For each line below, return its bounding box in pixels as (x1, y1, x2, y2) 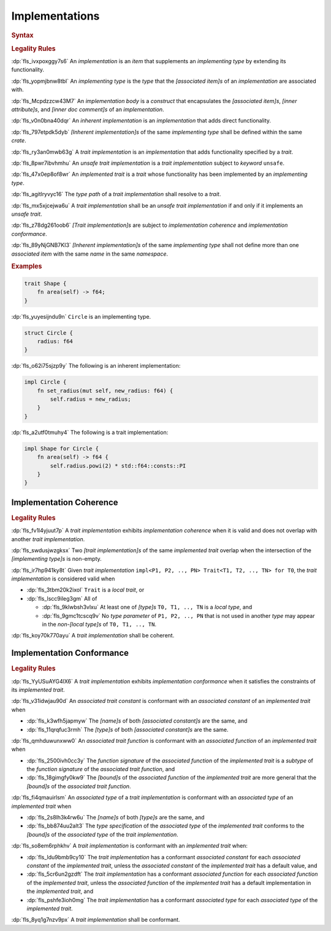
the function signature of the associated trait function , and (26, 766, 175, 773)
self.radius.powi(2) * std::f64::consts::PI (50, 462, 186, 469)
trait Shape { (24, 279, 67, 287)
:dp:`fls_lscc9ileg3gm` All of (26, 595, 97, 602)
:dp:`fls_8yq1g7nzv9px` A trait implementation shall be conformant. (11, 916, 180, 924)
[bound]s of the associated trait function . (26, 782, 131, 790)
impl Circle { (24, 379, 67, 386)
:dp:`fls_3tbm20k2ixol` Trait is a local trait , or (26, 586, 145, 594)
